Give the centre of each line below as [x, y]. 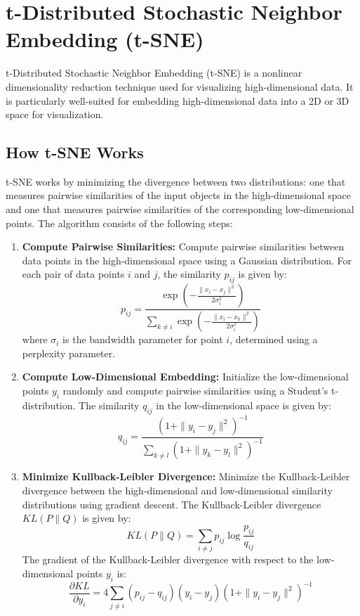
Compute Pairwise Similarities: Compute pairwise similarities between [183, 246]
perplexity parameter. [69, 353]
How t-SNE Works [75, 152]
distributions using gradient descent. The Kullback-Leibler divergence [172, 504]
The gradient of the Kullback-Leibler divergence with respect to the [168, 559]
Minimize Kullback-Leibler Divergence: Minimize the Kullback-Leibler [186, 476]
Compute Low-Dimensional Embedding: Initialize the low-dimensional [185, 377]
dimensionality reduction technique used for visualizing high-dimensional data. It [180, 86]
